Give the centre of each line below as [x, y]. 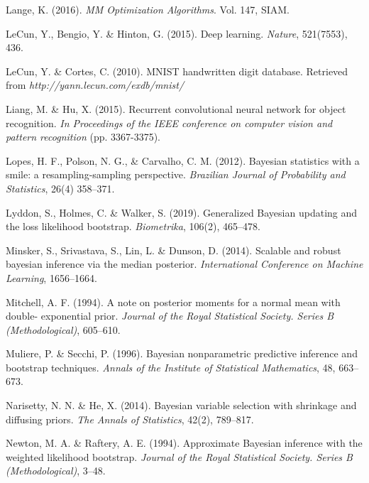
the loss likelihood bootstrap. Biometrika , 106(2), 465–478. [133, 226]
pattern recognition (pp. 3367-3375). [83, 137]
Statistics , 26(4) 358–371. [60, 188]
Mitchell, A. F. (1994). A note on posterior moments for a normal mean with [173, 302]
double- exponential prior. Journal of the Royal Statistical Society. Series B [170, 316]
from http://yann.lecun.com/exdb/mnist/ [95, 85]
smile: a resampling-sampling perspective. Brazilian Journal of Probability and [176, 174]
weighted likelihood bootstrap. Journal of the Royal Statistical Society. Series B [179, 456]
